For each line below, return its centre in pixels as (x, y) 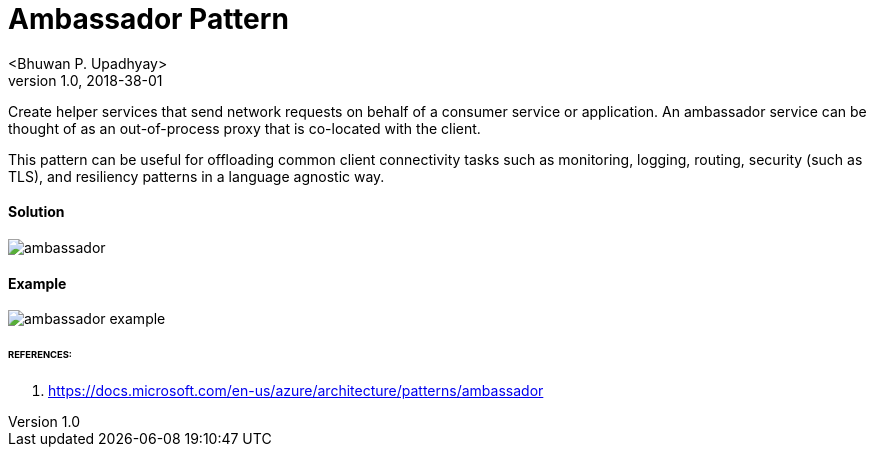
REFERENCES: (40, 355)
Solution (36, 212)
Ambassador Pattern (148, 19)
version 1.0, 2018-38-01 (85, 80)
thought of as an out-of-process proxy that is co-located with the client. (244, 128)
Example (37, 283)
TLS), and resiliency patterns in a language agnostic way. (196, 176)
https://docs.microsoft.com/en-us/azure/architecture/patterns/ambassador (296, 390)
